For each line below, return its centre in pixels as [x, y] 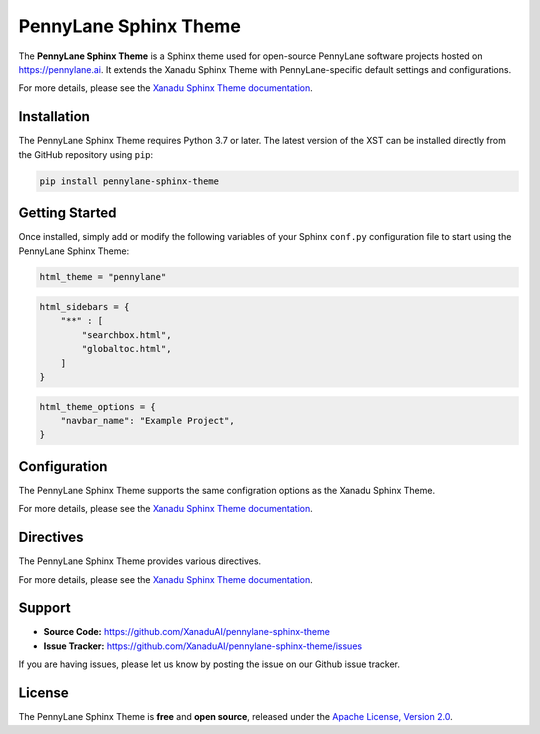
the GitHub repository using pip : [86, 154]
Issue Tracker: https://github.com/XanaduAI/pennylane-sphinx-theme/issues [203, 646]
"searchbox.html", [126, 334]
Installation [54, 116]
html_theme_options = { [98, 406]
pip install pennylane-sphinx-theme [129, 181]
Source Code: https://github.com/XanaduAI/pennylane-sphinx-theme [186, 632]
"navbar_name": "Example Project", [147, 420]
